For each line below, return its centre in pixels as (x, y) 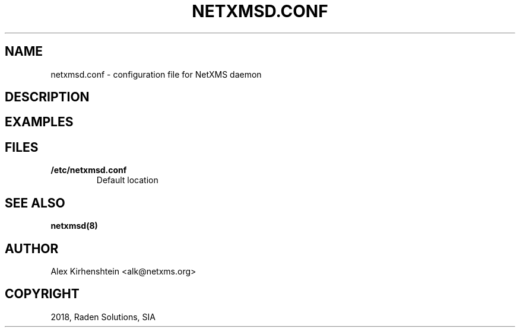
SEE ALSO (35, 203)
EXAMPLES (39, 122)
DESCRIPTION (47, 97)
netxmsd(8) (74, 226)
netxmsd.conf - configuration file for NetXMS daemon (156, 74)
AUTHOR (32, 248)
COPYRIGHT (42, 294)
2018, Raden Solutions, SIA (103, 317)
